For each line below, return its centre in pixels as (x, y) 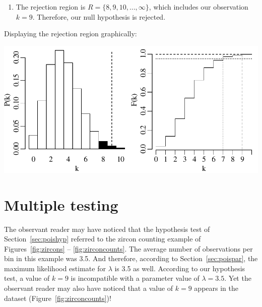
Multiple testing (61, 204)
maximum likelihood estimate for (55, 268)
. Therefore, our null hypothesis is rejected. (99, 16)
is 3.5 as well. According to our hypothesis (180, 268)
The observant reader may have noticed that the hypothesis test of (107, 229)
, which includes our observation (199, 7)
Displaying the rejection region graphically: (71, 34)
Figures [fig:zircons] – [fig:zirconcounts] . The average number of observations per (128, 248)
